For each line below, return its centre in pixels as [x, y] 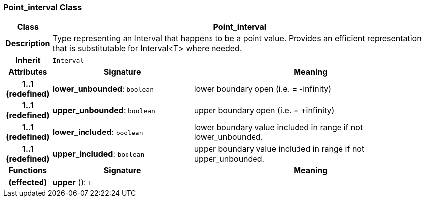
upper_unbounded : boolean [104, 111]
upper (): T [72, 183]
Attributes [28, 72]
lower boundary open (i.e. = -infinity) [263, 89]
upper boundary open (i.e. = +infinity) [264, 111]
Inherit [28, 60]
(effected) [28, 183]
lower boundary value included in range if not [278, 127]
